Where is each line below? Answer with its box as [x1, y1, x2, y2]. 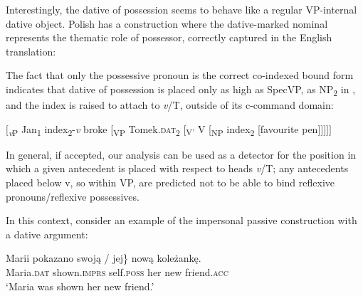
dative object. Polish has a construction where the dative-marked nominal [6, 16, 328, 31]
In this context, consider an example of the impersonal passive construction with [6, 213, 357, 228]
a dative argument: [6, 226, 88, 241]
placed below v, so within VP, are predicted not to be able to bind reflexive [6, 175, 335, 189]
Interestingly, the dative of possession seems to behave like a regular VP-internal [6, 2, 357, 16]
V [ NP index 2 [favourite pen [197, 121, 318, 138]
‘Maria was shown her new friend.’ [6, 278, 154, 293]
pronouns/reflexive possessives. [6, 189, 140, 203]
